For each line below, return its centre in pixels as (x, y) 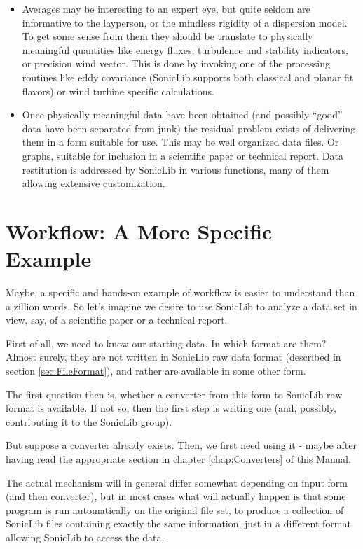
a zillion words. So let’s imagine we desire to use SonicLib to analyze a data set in (181, 306)
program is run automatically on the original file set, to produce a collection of (175, 509)
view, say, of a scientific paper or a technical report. (117, 320)
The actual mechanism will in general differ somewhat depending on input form (177, 482)
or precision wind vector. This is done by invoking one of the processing (176, 63)
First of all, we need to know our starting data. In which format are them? (166, 343)
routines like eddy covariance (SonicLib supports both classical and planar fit (188, 77)
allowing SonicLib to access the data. (85, 537)
